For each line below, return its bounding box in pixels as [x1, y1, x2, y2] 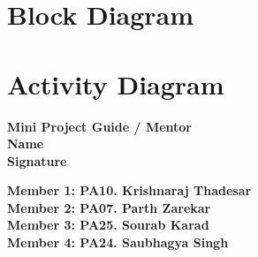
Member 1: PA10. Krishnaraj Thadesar [7, 181, 252, 200]
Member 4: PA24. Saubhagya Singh [7, 233, 229, 252]
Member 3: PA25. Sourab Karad [7, 215, 209, 234]
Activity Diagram [7, 65, 224, 102]
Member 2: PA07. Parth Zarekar [7, 198, 211, 216]
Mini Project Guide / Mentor [7, 117, 193, 135]
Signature [7, 151, 67, 170]
